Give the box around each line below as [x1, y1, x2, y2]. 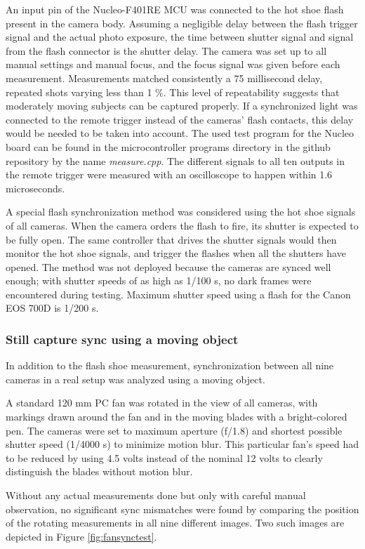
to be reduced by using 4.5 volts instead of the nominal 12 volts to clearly [6, 450, 323, 465]
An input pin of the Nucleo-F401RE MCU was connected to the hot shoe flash [6, 2, 344, 16]
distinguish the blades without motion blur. [6, 464, 193, 479]
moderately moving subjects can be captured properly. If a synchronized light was [6, 98, 358, 113]
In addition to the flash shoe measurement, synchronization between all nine [6, 358, 334, 373]
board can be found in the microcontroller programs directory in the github [6, 139, 331, 154]
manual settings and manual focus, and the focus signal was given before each [6, 57, 340, 72]
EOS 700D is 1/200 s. [6, 300, 99, 315]
